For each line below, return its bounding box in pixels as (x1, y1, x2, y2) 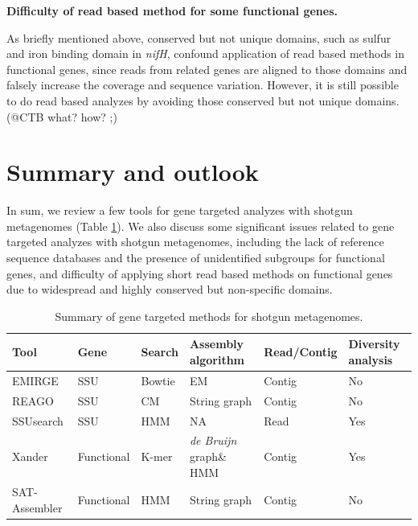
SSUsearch (12, 412, 64, 429)
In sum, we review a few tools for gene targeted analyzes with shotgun (6, 202, 353, 219)
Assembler (12, 499, 63, 516)
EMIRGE (12, 372, 59, 388)
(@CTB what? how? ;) (6, 108, 117, 125)
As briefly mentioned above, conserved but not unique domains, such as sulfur (6, 29, 391, 46)
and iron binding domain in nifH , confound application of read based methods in (6, 45, 405, 62)
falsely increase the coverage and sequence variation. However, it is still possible (6, 76, 399, 93)
